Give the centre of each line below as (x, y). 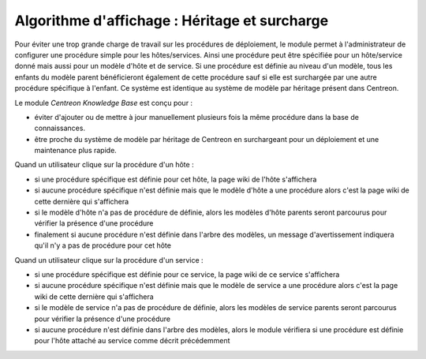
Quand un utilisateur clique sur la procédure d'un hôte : (104, 165)
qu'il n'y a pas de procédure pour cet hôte (103, 245)
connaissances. (60, 128)
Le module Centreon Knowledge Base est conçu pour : (104, 103)
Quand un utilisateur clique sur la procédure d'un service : (109, 260)
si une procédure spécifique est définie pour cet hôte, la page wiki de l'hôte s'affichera (176, 179)
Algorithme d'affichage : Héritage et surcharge (172, 21)
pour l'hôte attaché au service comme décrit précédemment (132, 341)
